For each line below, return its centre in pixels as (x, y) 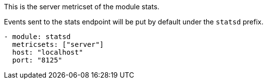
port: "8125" (37, 60)
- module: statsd (37, 37)
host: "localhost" (48, 52)
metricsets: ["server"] (58, 44)
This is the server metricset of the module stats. (82, 7)
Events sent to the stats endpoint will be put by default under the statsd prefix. (134, 22)
